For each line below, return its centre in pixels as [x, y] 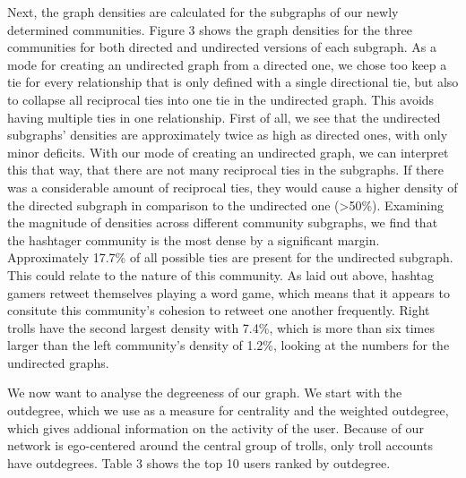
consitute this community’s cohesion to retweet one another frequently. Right [219, 310]
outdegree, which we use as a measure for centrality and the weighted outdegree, [228, 410]
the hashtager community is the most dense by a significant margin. [194, 239]
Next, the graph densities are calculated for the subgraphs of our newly [203, 12]
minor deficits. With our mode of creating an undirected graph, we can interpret [228, 152]
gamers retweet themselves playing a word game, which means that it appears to [229, 292]
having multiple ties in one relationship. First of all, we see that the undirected [224, 117]
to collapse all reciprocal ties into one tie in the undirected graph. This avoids [221, 99]
